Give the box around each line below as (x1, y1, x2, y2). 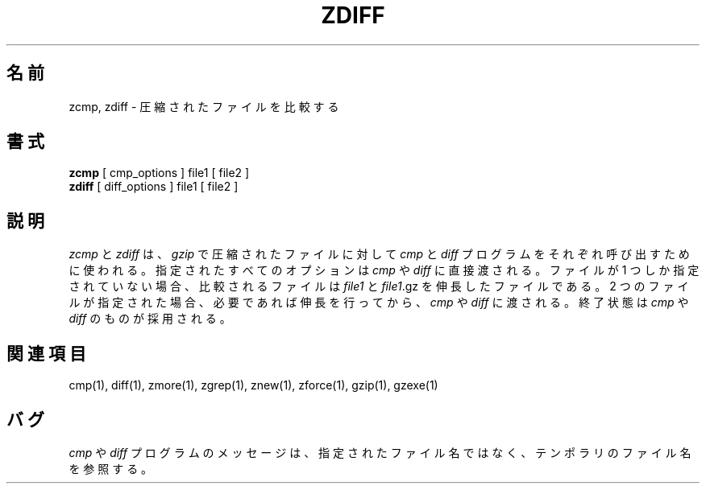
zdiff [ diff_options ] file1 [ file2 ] (69, 179, 239, 194)
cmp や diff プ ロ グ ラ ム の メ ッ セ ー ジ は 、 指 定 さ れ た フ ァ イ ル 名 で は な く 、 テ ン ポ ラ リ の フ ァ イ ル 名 (69, 445, 691, 459)
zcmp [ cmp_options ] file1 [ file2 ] (69, 166, 250, 180)
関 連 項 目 (6, 343, 86, 364)
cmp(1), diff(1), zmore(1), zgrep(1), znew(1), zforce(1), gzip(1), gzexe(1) (69, 378, 438, 393)
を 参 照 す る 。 (69, 461, 153, 476)
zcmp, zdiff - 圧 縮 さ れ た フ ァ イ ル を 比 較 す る (69, 99, 339, 113)
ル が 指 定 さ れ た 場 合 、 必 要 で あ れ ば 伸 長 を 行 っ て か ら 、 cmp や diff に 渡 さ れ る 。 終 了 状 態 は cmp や (69, 295, 689, 310)
